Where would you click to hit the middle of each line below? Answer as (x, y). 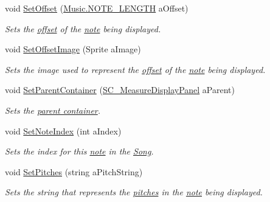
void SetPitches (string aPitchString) (74, 171)
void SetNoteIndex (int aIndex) (63, 131)
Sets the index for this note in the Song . (79, 151)
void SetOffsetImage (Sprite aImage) (73, 49)
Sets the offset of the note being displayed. (83, 28)
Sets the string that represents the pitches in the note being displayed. (134, 192)
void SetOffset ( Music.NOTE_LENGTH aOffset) (97, 8)
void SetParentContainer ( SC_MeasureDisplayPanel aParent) (120, 90)
